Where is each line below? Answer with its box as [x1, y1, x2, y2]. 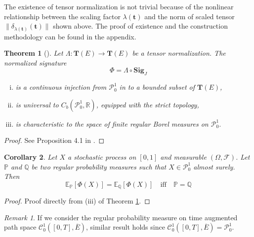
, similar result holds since [86, 222, 165, 232]
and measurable [160, 152, 207, 162]
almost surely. [193, 161, 235, 171]
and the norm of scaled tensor [144, 11, 235, 21]
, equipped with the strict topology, [96, 99, 199, 109]
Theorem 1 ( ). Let [4, 48, 63, 58]
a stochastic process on [68, 152, 136, 162]
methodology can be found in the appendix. [4, 31, 136, 41]
